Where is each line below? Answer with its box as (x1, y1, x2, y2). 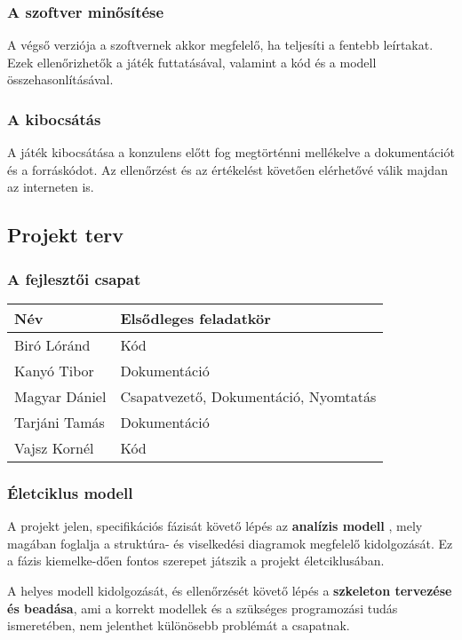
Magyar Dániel (14, 386, 107, 407)
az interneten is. (7, 178, 94, 196)
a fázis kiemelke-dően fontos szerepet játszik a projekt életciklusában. (7, 551, 385, 570)
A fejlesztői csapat (7, 267, 141, 289)
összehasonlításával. (7, 70, 114, 89)
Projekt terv (7, 221, 123, 249)
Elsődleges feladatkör (120, 308, 271, 328)
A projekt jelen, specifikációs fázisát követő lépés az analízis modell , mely (7, 517, 423, 535)
